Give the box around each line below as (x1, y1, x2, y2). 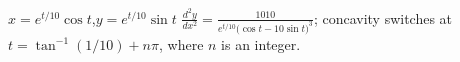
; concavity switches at (313, 7, 453, 28)
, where (159, 33, 204, 54)
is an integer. (221, 33, 301, 54)
